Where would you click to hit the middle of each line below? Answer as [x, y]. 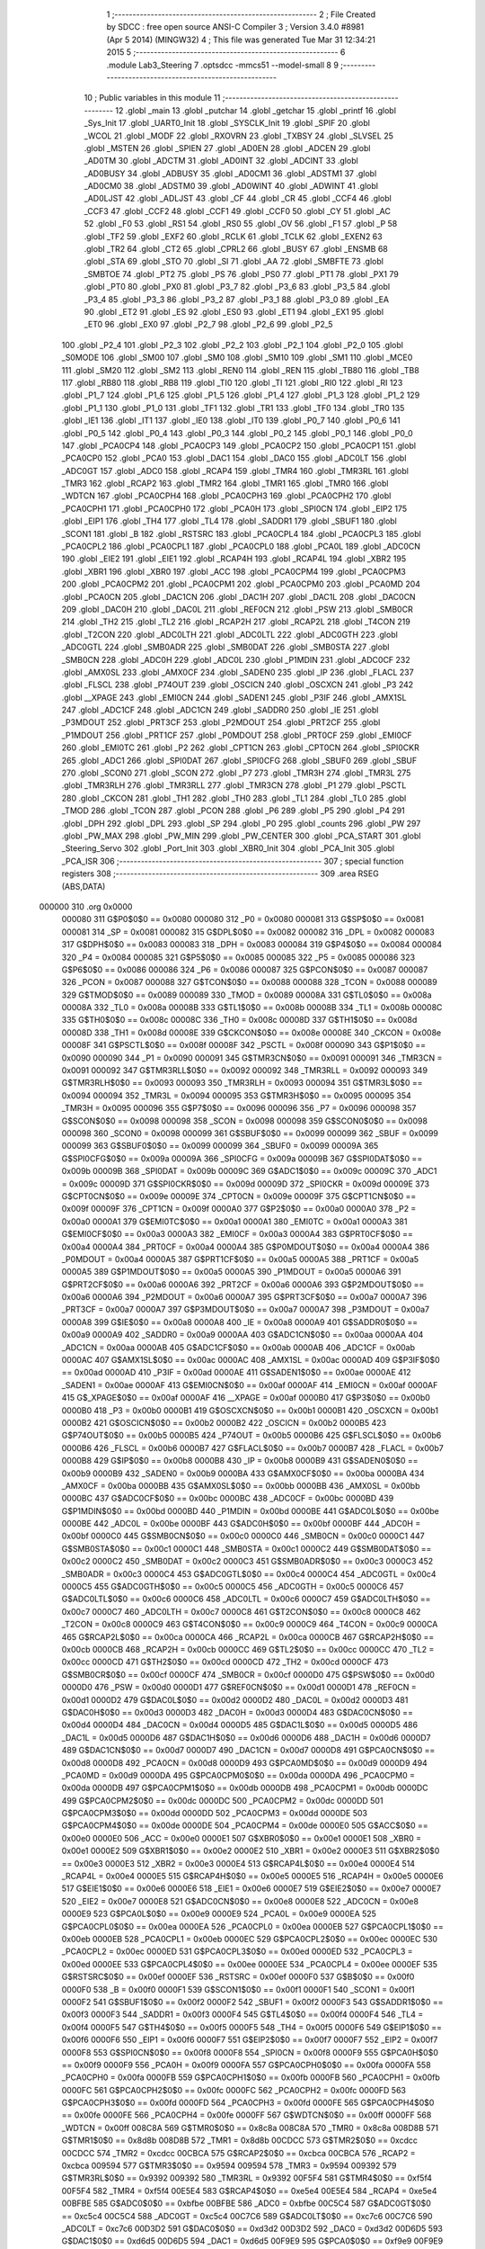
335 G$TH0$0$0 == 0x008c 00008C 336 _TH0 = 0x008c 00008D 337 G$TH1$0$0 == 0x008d [239, 1020]
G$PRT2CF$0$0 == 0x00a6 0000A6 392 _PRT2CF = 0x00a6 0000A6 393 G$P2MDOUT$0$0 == [243, 1284]
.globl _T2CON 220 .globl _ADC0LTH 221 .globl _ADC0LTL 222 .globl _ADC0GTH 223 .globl [230, 634]
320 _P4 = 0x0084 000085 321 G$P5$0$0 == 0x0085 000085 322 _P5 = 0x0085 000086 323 [238, 957]
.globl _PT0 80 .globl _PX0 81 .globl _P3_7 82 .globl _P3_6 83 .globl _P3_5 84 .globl [237, 287]
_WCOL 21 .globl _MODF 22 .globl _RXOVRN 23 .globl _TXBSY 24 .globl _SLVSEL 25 [239, 136]
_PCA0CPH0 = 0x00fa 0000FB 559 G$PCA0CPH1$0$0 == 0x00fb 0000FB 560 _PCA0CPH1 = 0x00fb [251, 2077]
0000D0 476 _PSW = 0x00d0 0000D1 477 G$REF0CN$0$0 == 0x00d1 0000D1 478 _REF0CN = [239, 1688]
